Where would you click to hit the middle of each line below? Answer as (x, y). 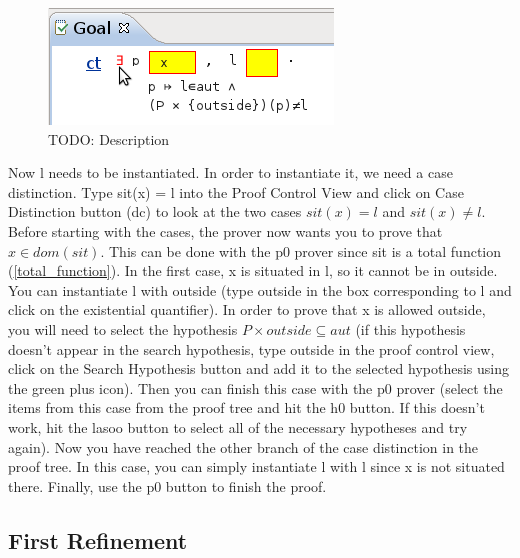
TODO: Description (109, 138)
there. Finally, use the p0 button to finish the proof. (167, 485)
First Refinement (98, 539)
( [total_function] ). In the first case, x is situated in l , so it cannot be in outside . (253, 270)
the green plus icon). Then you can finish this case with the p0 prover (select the (255, 387)
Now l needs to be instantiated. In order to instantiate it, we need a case (230, 172)
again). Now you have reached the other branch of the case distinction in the (243, 446)
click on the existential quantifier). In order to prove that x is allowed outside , (247, 309)
